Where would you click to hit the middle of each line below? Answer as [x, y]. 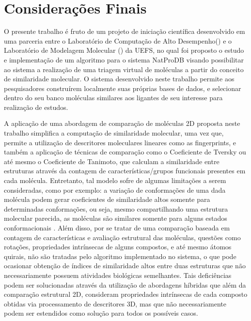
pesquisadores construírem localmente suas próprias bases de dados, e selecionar [123, 88]
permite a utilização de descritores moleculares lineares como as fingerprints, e [120, 142]
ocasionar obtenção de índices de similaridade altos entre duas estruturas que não [125, 266]
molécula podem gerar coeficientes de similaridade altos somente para [107, 199]
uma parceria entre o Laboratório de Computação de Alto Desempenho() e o [118, 40]
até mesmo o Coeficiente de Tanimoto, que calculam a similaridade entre [112, 161]
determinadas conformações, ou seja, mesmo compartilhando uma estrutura [116, 208]
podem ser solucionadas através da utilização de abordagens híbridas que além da [125, 284]
